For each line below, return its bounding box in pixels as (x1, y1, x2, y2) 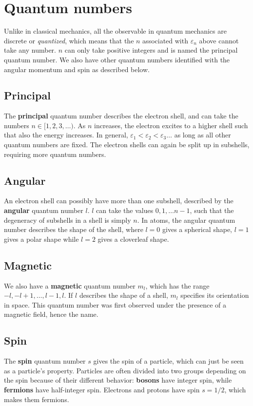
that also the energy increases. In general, (4, 130, 128, 140)
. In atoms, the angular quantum (137, 214, 235, 225)
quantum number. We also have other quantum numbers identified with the (4, 54, 230, 64)
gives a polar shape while (4, 233, 79, 244)
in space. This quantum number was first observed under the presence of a (4, 299, 227, 309)
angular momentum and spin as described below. (4, 64, 150, 74)
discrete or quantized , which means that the (4, 35, 134, 45)
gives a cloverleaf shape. (97, 233, 169, 244)
